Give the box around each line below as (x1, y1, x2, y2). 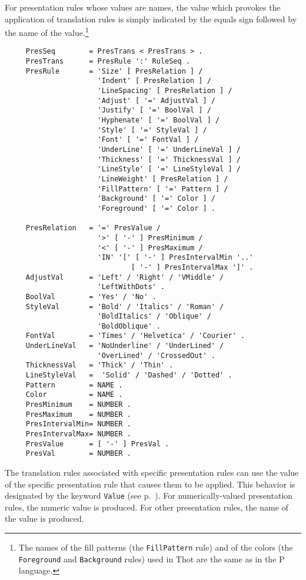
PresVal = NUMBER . (25, 449, 131, 458)
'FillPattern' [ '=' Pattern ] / (97, 184, 228, 193)
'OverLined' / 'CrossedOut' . (97, 351, 215, 360)
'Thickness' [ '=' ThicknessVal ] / (97, 155, 241, 164)
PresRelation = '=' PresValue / (25, 224, 161, 233)
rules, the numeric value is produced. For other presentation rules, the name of (5, 501, 288, 513)
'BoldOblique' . (97, 322, 161, 330)
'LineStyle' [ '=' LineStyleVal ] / (97, 165, 241, 174)
